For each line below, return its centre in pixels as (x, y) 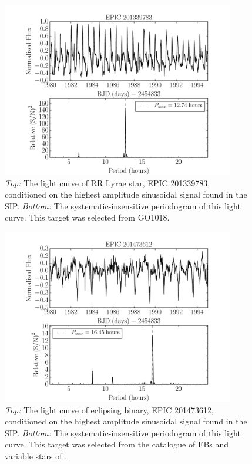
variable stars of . (36, 455)
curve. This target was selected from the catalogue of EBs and (117, 444)
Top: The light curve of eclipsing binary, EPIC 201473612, (109, 409)
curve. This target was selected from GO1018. (87, 217)
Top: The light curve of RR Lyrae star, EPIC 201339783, (107, 182)
